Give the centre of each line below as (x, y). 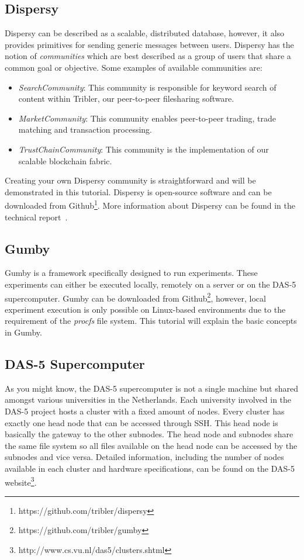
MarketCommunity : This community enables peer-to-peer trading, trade (147, 118)
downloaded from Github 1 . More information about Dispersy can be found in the (150, 204)
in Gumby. (23, 332)
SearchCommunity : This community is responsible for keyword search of (147, 87)
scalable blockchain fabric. (65, 160)
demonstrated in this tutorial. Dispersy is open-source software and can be (138, 191)
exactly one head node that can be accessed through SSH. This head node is (141, 422)
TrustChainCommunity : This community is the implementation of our (144, 149)
